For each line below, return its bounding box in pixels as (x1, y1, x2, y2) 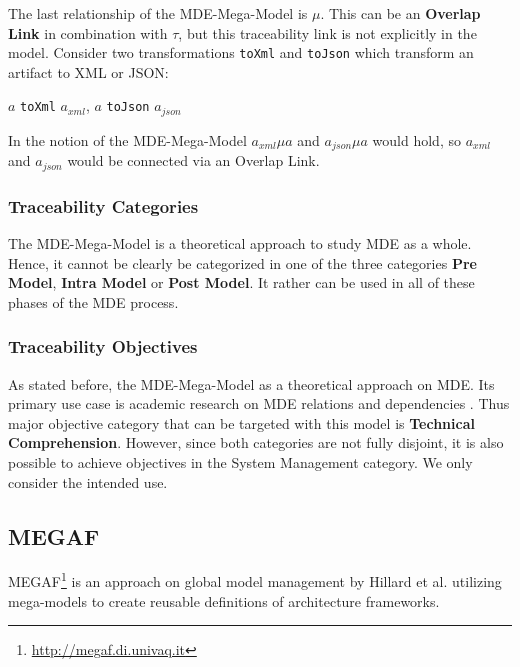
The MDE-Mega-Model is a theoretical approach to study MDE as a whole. (8, 233, 472, 254)
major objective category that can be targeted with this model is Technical (8, 412, 475, 433)
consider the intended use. (8, 471, 168, 492)
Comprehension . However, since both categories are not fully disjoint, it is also (8, 432, 504, 453)
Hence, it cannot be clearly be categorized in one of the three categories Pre (8, 252, 477, 273)
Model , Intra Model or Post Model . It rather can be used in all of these (8, 272, 475, 293)
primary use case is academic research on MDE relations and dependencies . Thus (8, 393, 510, 414)
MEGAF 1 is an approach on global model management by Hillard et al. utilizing (8, 568, 502, 592)
